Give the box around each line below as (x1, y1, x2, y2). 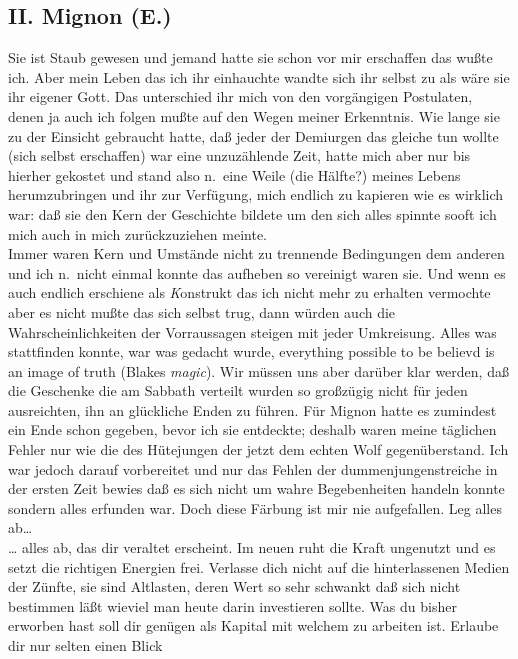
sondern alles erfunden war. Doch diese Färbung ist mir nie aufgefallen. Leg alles (8, 497, 502, 518)
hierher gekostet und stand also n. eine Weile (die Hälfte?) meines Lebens (8, 164, 461, 185)
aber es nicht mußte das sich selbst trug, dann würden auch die (8, 301, 396, 322)
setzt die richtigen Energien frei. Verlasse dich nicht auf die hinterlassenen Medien (8, 556, 510, 577)
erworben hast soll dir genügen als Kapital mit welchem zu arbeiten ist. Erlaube (8, 615, 499, 636)
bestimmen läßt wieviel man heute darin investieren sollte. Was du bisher (8, 595, 457, 616)
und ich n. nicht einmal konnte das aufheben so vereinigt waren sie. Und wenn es (8, 262, 506, 283)
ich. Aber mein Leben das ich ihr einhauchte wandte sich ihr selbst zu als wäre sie (8, 66, 510, 87)
